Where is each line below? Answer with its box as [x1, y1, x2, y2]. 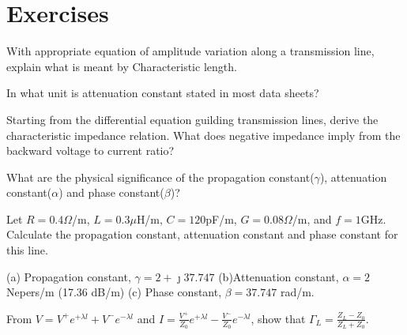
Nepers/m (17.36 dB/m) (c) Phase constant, [6, 284, 222, 300]
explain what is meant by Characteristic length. [6, 58, 237, 74]
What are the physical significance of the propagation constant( [6, 168, 315, 185]
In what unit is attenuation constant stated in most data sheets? [6, 85, 319, 101]
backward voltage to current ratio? [6, 142, 175, 159]
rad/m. [280, 284, 315, 300]
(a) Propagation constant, [6, 268, 131, 284]
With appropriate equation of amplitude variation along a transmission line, [6, 43, 375, 59]
